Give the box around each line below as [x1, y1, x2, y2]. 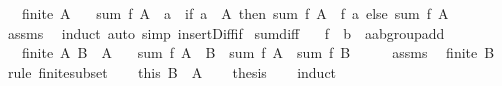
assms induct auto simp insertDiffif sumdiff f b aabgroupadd [7, 22, 445, 43]
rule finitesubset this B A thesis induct [7, 61, 337, 82]
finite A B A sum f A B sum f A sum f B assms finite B [21, 42, 495, 63]
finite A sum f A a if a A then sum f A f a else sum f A [21, 3, 449, 23]
